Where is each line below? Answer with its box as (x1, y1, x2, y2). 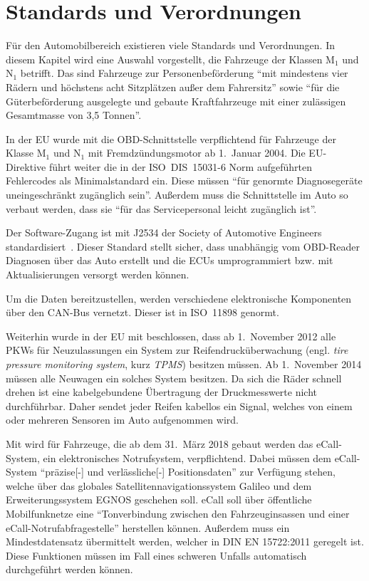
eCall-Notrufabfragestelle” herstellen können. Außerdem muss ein (6, 520, 290, 535)
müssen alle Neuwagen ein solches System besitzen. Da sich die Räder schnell (6, 370, 342, 385)
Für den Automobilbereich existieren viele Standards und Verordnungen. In (6, 38, 335, 53)
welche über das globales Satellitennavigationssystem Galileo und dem (6, 478, 312, 493)
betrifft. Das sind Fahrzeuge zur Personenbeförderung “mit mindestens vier (20, 66, 348, 80)
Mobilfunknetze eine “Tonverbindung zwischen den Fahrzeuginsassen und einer (6, 506, 350, 520)
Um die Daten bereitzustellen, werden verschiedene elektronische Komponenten (6, 290, 352, 305)
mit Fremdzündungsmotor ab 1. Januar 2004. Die (88, 145, 306, 160)
